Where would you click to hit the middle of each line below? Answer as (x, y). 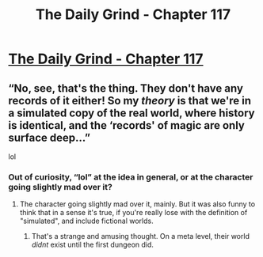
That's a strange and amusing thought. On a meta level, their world (140, 236)
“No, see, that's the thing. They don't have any (126, 88)
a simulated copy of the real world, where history (131, 113)
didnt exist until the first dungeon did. (93, 245)
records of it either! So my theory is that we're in (130, 100)
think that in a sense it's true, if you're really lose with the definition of (133, 213)
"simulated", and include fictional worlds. (86, 221)
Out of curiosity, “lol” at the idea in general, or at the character (131, 177)
